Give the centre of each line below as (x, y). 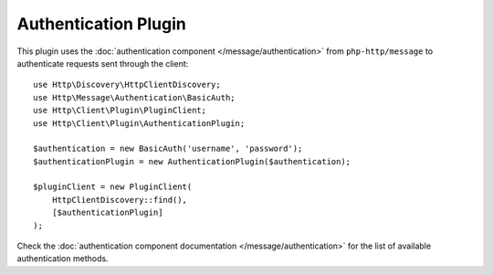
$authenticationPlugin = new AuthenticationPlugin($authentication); (192, 161)
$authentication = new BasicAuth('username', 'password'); (168, 149)
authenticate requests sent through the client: (103, 63)
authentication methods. (63, 259)
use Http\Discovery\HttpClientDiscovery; (127, 85)
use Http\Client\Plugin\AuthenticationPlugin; (139, 123)
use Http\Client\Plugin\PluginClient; (120, 111)
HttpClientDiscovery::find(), (119, 200)
